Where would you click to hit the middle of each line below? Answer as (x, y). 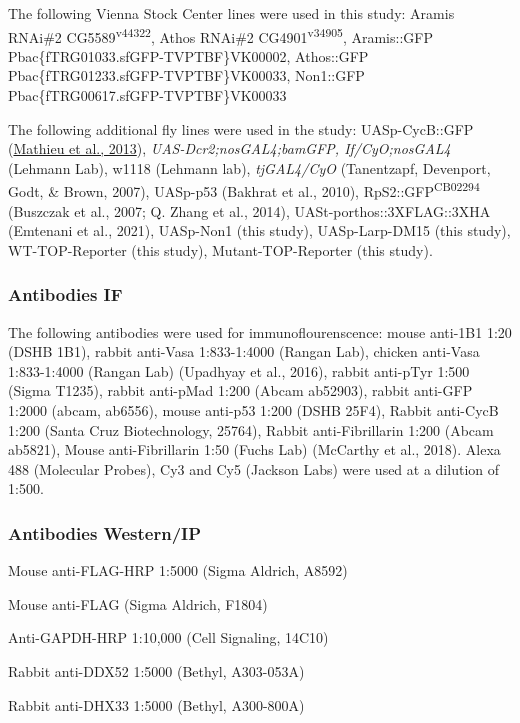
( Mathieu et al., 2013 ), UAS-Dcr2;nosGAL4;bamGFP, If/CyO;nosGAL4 (229, 148)
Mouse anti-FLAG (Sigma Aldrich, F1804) (138, 603)
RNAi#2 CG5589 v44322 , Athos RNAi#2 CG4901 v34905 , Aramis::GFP (220, 35)
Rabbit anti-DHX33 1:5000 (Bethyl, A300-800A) (156, 704)
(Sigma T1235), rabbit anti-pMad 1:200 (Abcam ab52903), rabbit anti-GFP (240, 390)
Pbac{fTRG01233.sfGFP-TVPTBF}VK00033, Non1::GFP (186, 75)
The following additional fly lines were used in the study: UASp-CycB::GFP (241, 128)
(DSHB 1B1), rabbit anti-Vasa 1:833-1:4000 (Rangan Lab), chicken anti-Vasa (244, 351)
